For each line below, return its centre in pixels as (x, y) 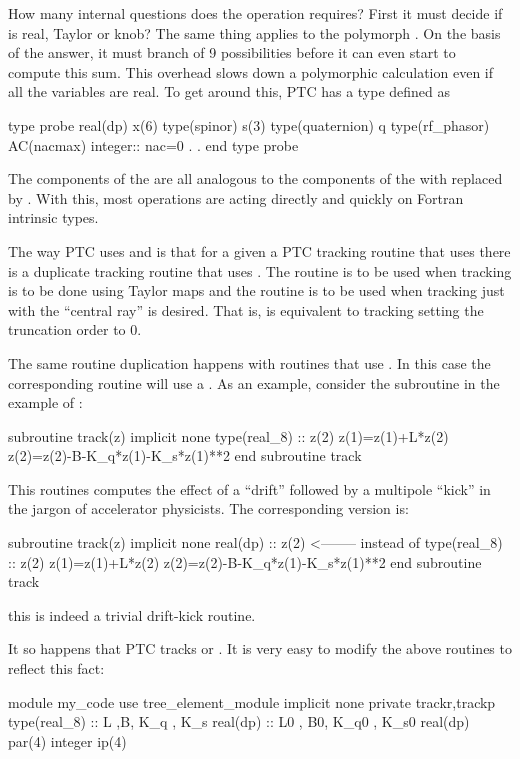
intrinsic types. (53, 217)
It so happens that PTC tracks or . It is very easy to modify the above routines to (260, 648)
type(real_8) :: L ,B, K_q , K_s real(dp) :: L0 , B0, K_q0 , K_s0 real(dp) (239, 721)
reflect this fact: (56, 668)
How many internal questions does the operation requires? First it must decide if (255, 13)
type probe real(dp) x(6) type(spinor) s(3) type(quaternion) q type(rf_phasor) (249, 124)
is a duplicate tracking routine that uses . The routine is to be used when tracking (260, 270)
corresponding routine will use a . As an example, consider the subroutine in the (254, 382)
